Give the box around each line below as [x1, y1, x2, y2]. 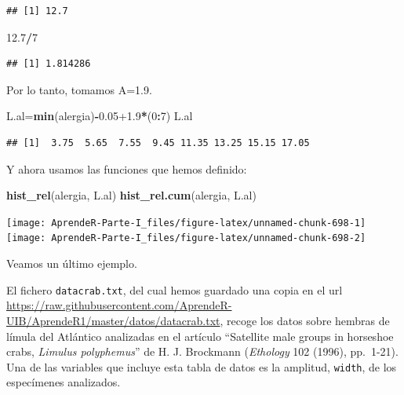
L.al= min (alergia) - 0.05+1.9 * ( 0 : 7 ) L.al [6, 108, 193, 124]
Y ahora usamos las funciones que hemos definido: [6, 160, 247, 177]
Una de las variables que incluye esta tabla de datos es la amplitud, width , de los [6, 358, 397, 375]
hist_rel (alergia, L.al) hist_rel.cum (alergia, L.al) [6, 187, 257, 203]
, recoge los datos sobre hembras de [220, 312, 390, 328]
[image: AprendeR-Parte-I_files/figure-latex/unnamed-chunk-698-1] [6, 217, 366, 229]
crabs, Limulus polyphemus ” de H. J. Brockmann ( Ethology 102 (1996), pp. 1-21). [6, 343, 399, 360]
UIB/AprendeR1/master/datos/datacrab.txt [6, 312, 220, 328]
